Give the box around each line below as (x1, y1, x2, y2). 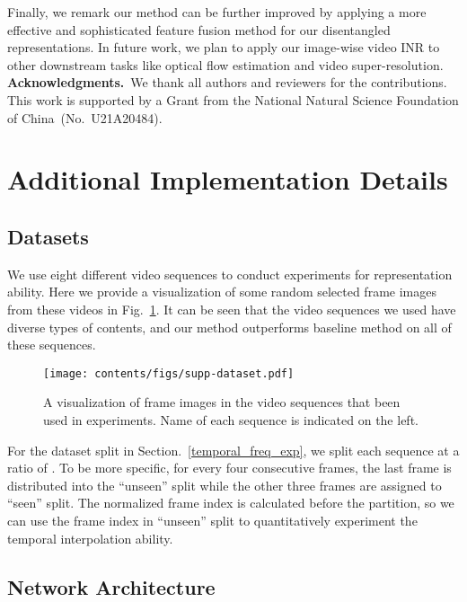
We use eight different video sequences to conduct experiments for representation (7, 264, 453, 283)
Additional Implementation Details (7, 161, 448, 198)
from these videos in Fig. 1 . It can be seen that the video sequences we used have (7, 299, 456, 318)
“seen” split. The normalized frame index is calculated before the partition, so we (7, 493, 454, 512)
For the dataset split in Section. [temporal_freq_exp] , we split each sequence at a (7, 440, 460, 459)
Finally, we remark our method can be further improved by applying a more (7, 3, 427, 21)
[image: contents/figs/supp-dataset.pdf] (43, 367, 295, 380)
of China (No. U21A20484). (7, 108, 163, 127)
